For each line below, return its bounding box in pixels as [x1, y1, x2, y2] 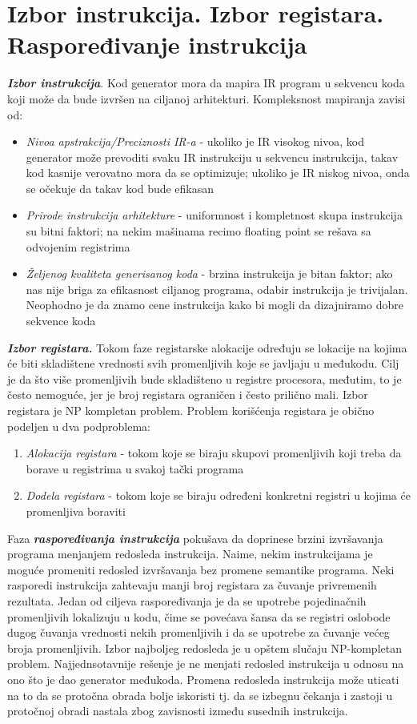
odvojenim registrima [26, 238, 130, 255]
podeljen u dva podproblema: [7, 417, 150, 434]
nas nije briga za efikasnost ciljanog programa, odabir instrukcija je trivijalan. [26, 280, 408, 297]
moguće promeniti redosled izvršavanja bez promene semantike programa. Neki [7, 561, 395, 577]
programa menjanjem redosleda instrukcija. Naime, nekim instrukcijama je [7, 545, 373, 562]
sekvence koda [26, 312, 96, 329]
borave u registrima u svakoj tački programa [26, 460, 244, 477]
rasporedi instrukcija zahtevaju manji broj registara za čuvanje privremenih [7, 577, 377, 593]
